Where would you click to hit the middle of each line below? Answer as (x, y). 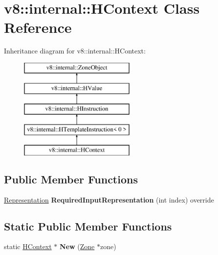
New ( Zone (77, 246)
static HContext (28, 246)
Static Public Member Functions (88, 226)
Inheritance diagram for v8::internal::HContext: (75, 51)
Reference (38, 27)
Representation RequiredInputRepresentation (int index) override (109, 199)
